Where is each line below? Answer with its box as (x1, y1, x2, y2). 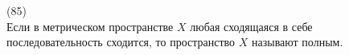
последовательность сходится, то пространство (6, 33, 236, 50)
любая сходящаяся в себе (190, 18, 313, 34)
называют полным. (252, 33, 343, 50)
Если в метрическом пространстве (6, 18, 174, 34)
